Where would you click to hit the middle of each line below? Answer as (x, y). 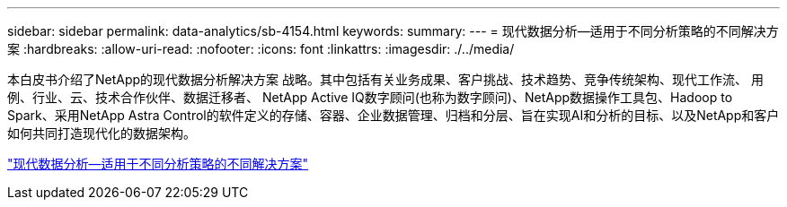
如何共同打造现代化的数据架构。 (102, 133)
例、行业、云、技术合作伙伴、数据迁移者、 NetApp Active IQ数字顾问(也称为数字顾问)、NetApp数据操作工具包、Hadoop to (370, 97)
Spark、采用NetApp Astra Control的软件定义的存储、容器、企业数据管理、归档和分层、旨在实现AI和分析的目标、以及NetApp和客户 (393, 115)
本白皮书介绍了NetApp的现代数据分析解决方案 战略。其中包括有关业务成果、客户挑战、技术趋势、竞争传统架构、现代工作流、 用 (385, 79)
